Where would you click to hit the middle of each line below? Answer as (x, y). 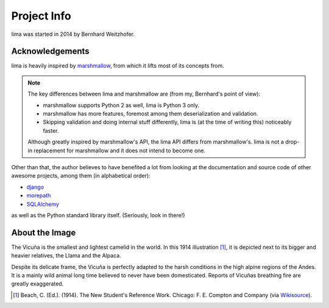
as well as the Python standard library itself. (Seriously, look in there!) (98, 215)
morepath (39, 195)
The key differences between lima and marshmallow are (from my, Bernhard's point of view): (144, 94)
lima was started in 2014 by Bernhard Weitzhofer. (73, 34)
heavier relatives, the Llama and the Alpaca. (66, 256)
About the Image (44, 232)
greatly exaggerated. (37, 284)
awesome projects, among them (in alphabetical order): (81, 176)
